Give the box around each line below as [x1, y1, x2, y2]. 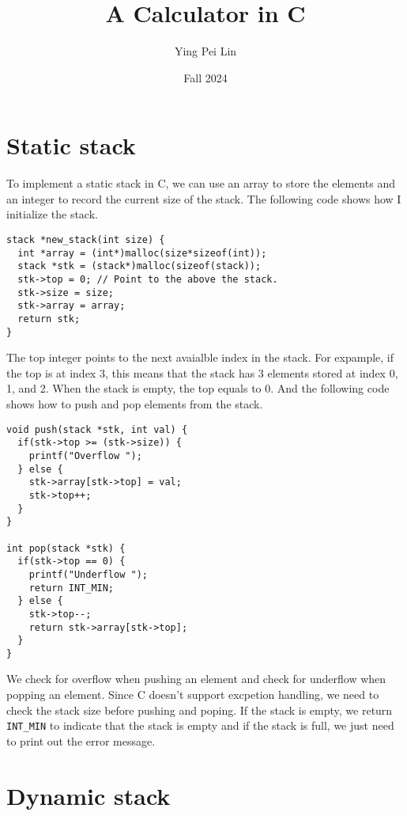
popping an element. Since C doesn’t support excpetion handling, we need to [6, 686, 379, 703]
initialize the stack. [6, 206, 98, 222]
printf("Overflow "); [28, 450, 142, 461]
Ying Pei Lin [174, 43, 237, 59]
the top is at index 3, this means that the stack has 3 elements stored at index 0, [6, 364, 398, 381]
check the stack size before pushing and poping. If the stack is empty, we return [6, 701, 393, 718]
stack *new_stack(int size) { [6, 234, 165, 246]
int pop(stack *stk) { [6, 542, 126, 554]
